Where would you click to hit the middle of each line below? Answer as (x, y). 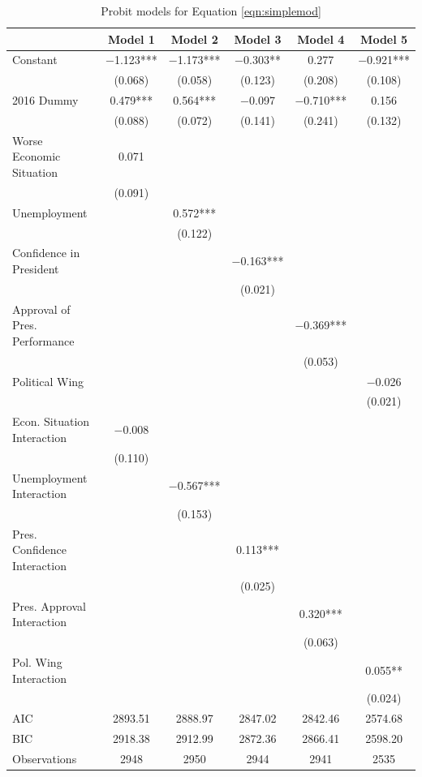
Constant (35, 60)
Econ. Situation (51, 421)
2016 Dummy (45, 100)
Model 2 (194, 39)
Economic (37, 156)
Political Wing (48, 381)
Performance (43, 340)
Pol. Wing (37, 661)
